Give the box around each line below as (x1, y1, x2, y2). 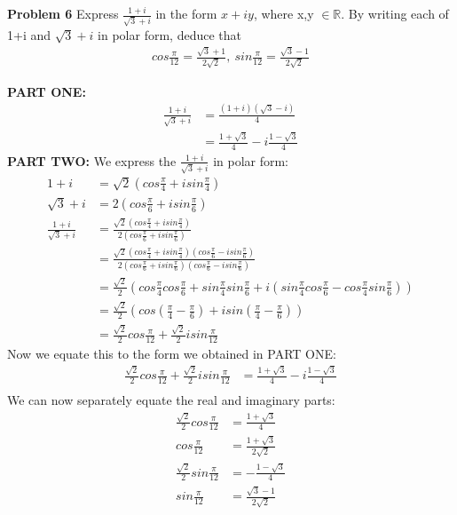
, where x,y (253, 4, 314, 22)
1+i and (7, 25, 51, 44)
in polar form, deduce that (98, 25, 241, 44)
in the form (155, 4, 217, 22)
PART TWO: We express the (7, 151, 177, 170)
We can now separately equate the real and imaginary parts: (7, 391, 335, 409)
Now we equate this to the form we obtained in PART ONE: (7, 345, 336, 363)
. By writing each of (341, 4, 449, 22)
